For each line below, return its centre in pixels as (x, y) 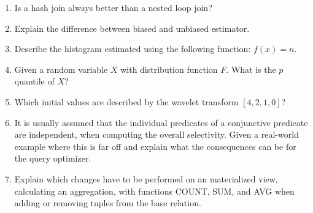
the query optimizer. (53, 158)
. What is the (251, 69)
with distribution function (169, 69)
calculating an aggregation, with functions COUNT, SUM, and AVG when (154, 191)
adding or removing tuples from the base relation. (108, 203)
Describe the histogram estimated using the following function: (133, 49)
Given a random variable (61, 69)
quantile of (34, 81)
